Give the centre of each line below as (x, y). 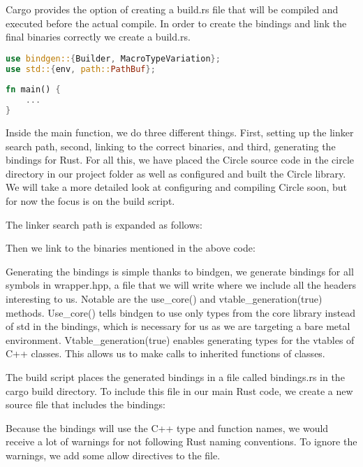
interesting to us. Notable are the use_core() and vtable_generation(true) (164, 298)
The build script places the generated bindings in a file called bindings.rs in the (175, 376)
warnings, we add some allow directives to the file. (113, 455)
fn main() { (33, 90)
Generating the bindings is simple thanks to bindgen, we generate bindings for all (180, 271)
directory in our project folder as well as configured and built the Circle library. (176, 173)
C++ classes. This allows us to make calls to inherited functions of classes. (165, 353)
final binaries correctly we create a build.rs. (98, 37)
